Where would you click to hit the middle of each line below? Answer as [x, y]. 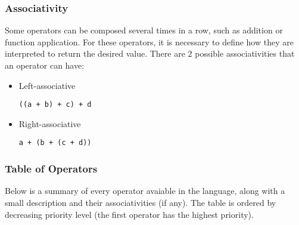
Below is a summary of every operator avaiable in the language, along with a [145, 191]
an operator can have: [45, 65]
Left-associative [47, 85]
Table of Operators [51, 169]
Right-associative [50, 123]
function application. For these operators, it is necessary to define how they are [149, 41]
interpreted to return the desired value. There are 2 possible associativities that [150, 53]
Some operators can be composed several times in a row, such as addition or [144, 30]
